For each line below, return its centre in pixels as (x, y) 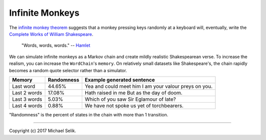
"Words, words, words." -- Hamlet (56, 45)
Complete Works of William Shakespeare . (51, 34)
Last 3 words (27, 99)
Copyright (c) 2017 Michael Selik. (43, 131)
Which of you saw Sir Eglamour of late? (130, 99)
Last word (24, 86)
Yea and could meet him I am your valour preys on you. (149, 86)
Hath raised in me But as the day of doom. (133, 92)
